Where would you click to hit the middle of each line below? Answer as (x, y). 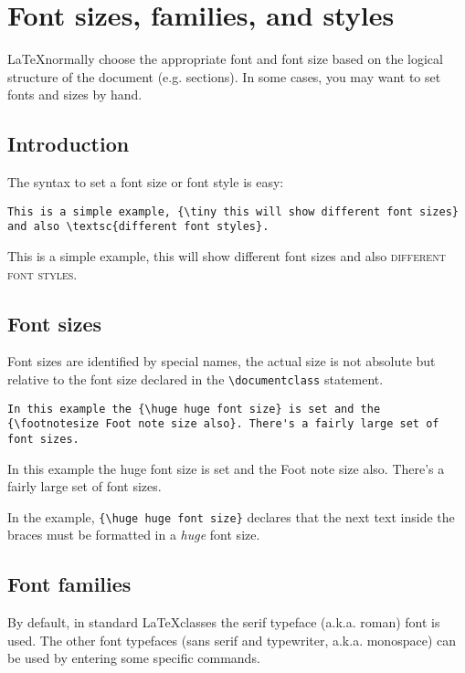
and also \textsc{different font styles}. (138, 227)
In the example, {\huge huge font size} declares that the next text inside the (231, 516)
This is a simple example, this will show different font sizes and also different (227, 256)
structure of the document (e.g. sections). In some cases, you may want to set (224, 76)
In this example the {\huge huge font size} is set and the (194, 409)
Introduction (69, 144)
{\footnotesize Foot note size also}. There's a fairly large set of (223, 424)
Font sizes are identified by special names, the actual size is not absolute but (222, 361)
